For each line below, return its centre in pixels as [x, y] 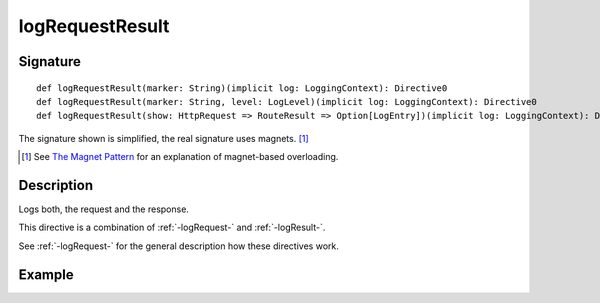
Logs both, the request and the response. [104, 209]
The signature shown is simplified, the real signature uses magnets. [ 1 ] [163, 138]
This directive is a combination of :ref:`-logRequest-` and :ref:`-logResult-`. [172, 227]
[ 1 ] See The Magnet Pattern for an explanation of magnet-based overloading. [180, 157]
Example [46, 274]
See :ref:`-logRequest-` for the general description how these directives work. [178, 246]
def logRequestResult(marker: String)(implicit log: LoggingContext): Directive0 [242, 88]
